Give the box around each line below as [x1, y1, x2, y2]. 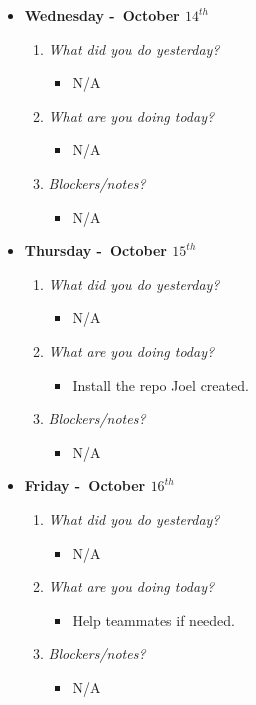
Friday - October [24, 475, 146, 496]
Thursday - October [24, 240, 167, 261]
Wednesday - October [24, 5, 180, 25]
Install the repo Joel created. [72, 374, 249, 395]
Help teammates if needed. [72, 609, 235, 630]
